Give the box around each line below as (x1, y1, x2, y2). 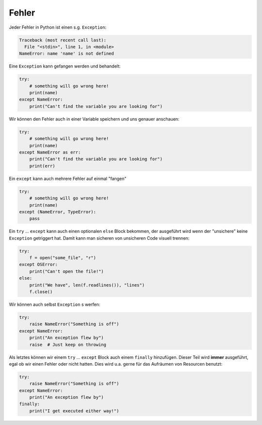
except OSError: (19, 262, 58, 267)
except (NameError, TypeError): (19, 209, 97, 214)
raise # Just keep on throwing (29, 342, 107, 347)
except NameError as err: (19, 149, 81, 155)
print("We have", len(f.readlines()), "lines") (29, 282, 145, 288)
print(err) (29, 163, 55, 169)
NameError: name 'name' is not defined (19, 51, 114, 56)
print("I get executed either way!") (29, 408, 119, 413)
